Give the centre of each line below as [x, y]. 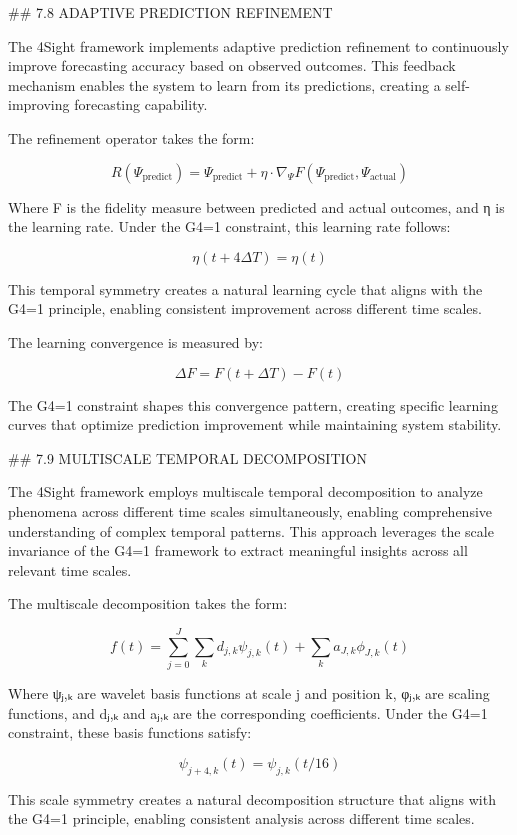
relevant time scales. [70, 569]
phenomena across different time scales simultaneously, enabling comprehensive [250, 510]
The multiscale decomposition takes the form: [148, 603]
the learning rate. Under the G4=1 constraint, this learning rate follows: [229, 226]
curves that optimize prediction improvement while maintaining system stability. [255, 424]
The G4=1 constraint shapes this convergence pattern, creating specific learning [253, 404]
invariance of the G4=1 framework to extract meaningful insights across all [238, 550]
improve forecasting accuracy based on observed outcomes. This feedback [232, 65]
